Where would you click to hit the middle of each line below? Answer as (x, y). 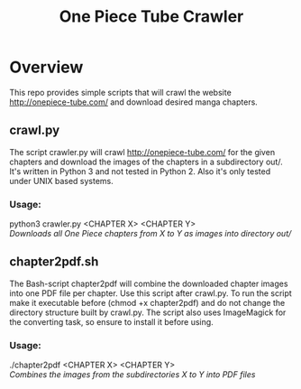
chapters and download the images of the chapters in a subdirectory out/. (146, 162)
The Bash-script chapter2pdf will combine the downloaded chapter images (149, 283)
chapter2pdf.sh (54, 262)
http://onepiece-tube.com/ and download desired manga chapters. (134, 102)
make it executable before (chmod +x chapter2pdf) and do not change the (147, 302)
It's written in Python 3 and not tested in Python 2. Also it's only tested (140, 171)
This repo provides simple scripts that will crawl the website (120, 92)
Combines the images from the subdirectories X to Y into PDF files (132, 375)
